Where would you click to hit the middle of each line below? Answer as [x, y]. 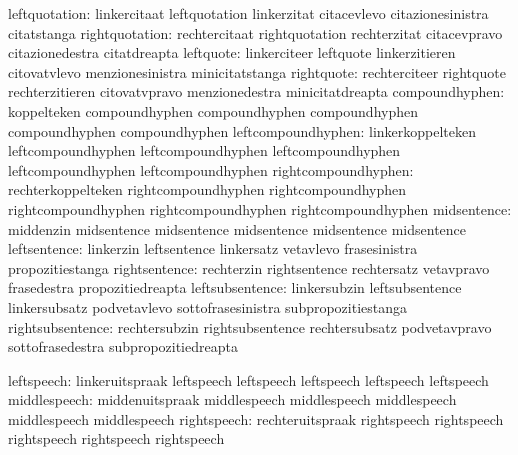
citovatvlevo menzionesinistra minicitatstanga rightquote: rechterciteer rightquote [257, 71]
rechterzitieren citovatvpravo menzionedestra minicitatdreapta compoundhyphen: [256, 91]
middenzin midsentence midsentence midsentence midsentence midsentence [237, 228]
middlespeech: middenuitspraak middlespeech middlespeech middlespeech [232, 399]
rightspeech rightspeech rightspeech [116, 438]
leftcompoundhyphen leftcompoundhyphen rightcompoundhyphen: [211, 169]
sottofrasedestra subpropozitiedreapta [123, 346]
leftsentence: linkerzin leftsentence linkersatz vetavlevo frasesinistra [213, 248]
